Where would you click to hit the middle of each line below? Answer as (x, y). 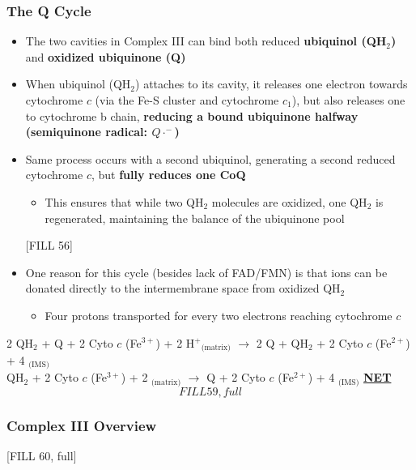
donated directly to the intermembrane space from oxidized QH (183, 288)
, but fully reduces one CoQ (168, 175)
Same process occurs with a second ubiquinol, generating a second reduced (210, 158)
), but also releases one (348, 100)
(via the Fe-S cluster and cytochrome (187, 100)
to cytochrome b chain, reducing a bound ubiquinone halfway (192, 115)
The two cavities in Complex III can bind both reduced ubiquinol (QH (206, 41)
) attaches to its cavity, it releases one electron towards (272, 84)
